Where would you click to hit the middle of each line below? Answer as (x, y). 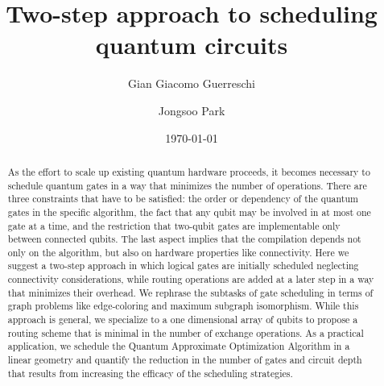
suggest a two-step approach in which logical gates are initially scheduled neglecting (183, 266)
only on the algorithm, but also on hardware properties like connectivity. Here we (178, 252)
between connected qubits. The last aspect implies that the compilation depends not (184, 239)
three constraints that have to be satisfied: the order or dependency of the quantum (183, 199)
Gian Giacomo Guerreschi (192, 83)
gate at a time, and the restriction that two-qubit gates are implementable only (174, 225)
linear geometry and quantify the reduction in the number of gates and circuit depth (185, 360)
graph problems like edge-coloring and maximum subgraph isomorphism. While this (183, 306)
